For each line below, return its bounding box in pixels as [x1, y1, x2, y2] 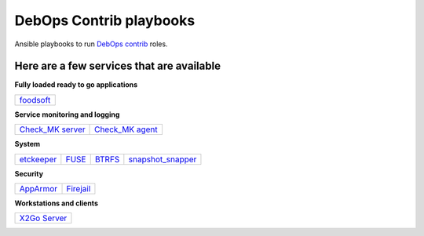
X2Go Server [19, 212, 68, 223]
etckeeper [19, 154, 57, 165]
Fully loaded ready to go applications [14, 80, 138, 89]
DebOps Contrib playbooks [14, 12, 196, 29]
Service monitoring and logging [14, 110, 120, 119]
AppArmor [19, 183, 58, 194]
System [14, 140, 41, 149]
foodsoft [19, 94, 51, 105]
